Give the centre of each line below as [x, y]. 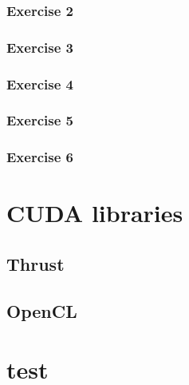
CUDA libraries [95, 213]
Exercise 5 [40, 120]
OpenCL [42, 310]
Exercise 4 [40, 83]
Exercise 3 [40, 47]
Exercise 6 [40, 157]
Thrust [35, 263]
